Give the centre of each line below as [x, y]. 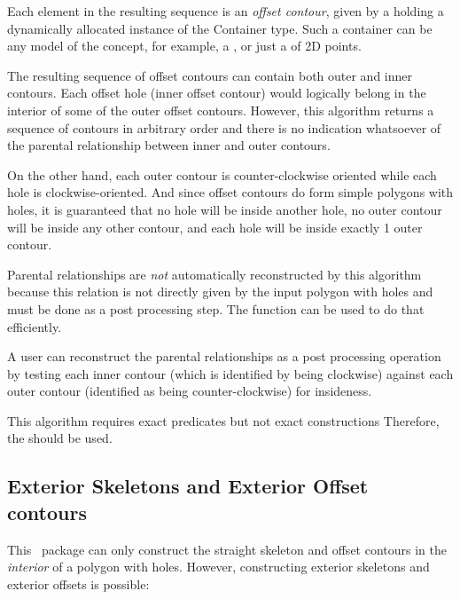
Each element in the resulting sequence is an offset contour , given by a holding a [226, 11]
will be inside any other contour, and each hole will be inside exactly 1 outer [215, 227]
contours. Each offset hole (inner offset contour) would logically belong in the [217, 93]
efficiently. [35, 326]
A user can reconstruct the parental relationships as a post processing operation [224, 356]
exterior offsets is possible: [78, 583]
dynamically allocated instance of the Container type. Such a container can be [220, 28]
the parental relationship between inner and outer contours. [169, 145]
